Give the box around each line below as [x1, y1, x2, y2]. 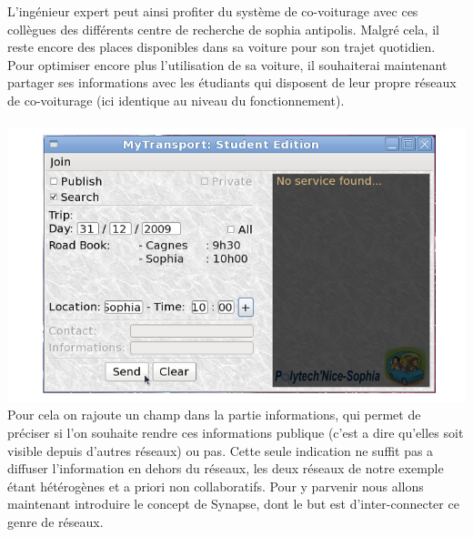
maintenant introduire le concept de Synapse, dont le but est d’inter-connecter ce [7, 494, 459, 513]
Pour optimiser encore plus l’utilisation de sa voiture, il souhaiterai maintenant [7, 55, 448, 74]
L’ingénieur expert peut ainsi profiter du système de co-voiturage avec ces [7, 2, 418, 20]
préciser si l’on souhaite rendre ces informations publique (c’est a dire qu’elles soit [7, 423, 464, 442]
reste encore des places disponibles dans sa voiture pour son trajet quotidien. [7, 37, 436, 56]
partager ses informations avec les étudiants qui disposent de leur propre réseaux [7, 73, 457, 92]
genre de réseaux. [7, 512, 104, 532]
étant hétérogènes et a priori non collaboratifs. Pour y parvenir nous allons [7, 476, 424, 495]
